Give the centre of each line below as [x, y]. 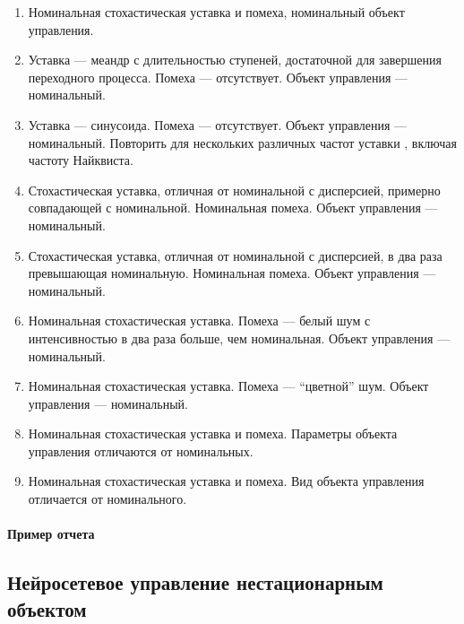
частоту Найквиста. [81, 160]
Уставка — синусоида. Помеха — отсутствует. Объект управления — [218, 124]
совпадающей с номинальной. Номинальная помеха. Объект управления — [233, 208]
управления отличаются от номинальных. [141, 451]
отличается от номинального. [107, 499]
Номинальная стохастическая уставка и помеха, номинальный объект [216, 12]
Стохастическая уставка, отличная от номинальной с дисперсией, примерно [234, 190]
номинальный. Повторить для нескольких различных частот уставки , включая [242, 142]
